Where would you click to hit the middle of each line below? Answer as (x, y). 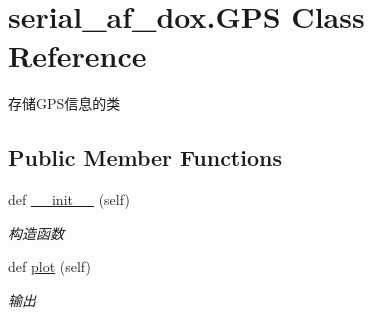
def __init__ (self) (69, 199)
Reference (77, 55)
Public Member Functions (145, 157)
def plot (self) (49, 266)
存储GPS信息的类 (64, 103)
